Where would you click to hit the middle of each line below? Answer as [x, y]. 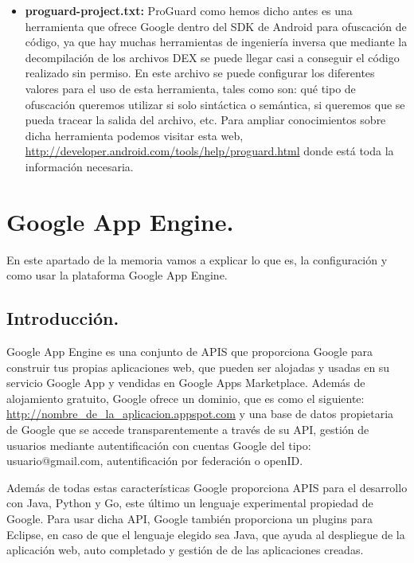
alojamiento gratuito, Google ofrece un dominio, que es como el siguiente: [186, 398]
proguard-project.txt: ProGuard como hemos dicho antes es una [189, 10]
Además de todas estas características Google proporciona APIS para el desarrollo [207, 487]
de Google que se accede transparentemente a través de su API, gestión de [188, 430]
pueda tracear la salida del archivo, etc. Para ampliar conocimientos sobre [205, 120]
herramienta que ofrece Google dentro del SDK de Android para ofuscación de [216, 26]
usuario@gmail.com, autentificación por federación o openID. [155, 461]
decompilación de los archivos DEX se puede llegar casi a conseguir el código [212, 57]
